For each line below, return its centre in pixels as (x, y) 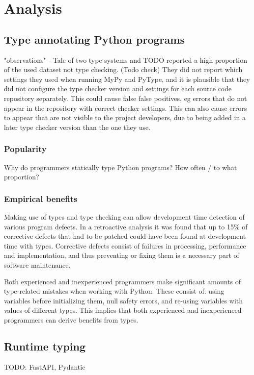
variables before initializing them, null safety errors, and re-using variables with (124, 300)
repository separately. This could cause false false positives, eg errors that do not (126, 98)
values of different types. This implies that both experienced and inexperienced (123, 310)
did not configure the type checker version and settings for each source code (118, 88)
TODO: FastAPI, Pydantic (45, 366)
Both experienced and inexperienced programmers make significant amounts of (123, 281)
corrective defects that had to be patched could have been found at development (125, 236)
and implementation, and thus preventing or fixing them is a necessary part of (122, 255)
